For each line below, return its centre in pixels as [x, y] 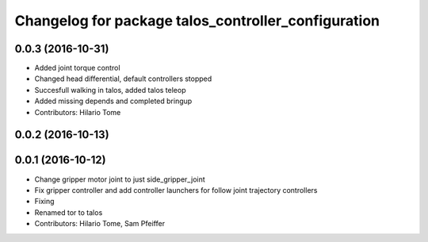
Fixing [44, 202]
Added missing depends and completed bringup [113, 101]
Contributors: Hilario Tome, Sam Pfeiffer [100, 224]
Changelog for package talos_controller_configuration [197, 21]
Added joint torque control [77, 68]
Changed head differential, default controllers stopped [123, 79]
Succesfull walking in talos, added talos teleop [110, 90]
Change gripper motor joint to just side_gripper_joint [120, 179]
